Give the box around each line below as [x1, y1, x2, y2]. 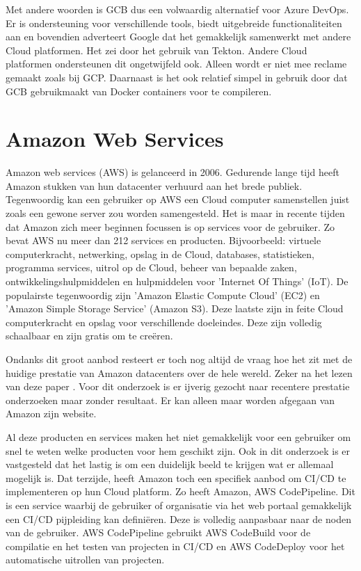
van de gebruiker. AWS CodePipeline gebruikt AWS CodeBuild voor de [6, 525, 311, 540]
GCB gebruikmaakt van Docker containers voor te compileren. [6, 83, 272, 98]
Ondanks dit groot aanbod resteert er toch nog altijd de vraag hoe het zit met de [6, 352, 353, 366]
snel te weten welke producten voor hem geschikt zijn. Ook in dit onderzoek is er [6, 443, 351, 458]
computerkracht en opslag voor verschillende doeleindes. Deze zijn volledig [6, 314, 322, 329]
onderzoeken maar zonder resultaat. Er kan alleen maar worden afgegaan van [6, 392, 335, 407]
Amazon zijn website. [6, 406, 97, 421]
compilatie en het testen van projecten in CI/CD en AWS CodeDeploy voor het [6, 538, 345, 553]
